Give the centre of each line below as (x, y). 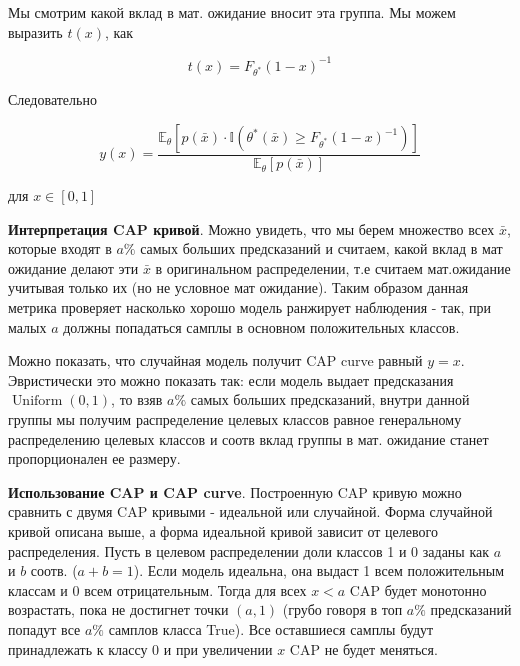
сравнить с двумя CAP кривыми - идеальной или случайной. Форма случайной (250, 511)
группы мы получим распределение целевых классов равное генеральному (235, 419)
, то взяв (137, 399)
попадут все (44, 628)
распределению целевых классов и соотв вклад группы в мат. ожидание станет (248, 438)
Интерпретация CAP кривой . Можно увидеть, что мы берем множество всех (251, 228)
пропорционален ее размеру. (94, 458)
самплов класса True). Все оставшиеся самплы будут (271, 628)
